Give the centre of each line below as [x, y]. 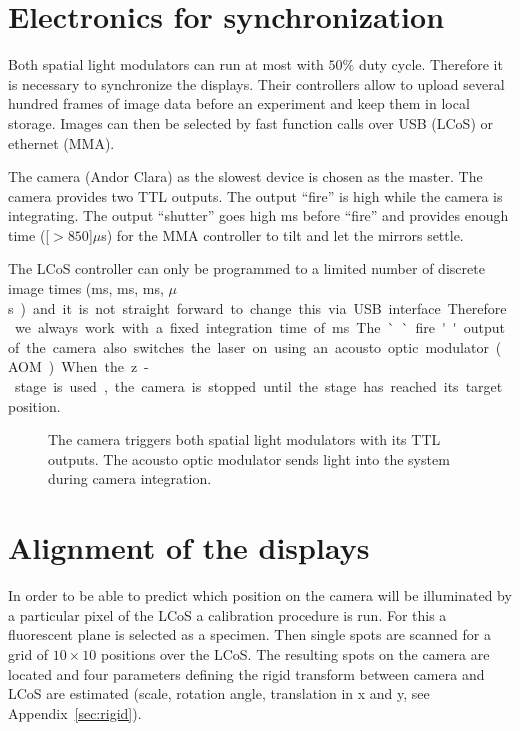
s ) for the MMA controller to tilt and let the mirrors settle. [282, 234]
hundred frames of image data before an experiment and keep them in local [239, 103]
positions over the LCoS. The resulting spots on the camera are [295, 653]
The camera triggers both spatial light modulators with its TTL [244, 439]
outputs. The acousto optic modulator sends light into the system [249, 458]
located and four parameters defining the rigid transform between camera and [246, 673]
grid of [28, 653]
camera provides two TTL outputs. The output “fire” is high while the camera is [255, 195]
